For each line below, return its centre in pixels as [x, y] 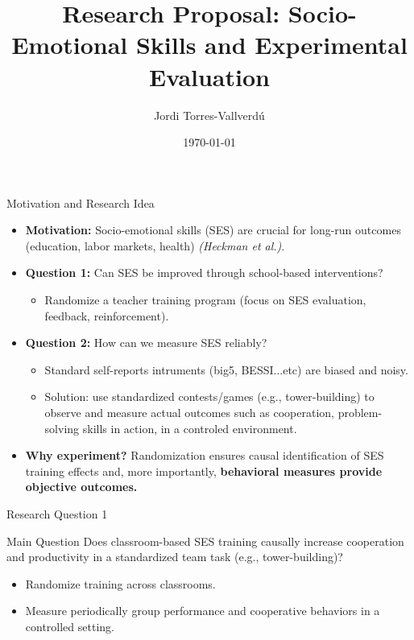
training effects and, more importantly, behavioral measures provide [204, 471]
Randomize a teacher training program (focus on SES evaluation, [205, 300]
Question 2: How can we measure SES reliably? [146, 343]
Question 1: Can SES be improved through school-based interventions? [204, 273]
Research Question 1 [57, 514]
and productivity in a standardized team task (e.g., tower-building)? [175, 557]
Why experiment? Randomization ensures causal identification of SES [205, 455]
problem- [360, 413]
